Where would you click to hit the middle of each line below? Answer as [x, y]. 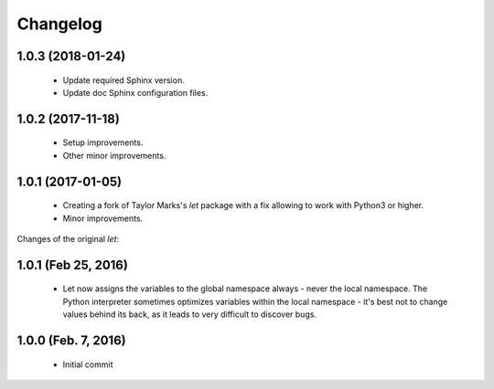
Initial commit [88, 364]
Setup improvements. [103, 142]
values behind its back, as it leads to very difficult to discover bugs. [190, 314]
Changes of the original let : [68, 238]
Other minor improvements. [114, 155]
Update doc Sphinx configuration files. [135, 92]
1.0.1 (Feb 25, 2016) [72, 265]
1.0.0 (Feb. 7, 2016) [72, 340]
